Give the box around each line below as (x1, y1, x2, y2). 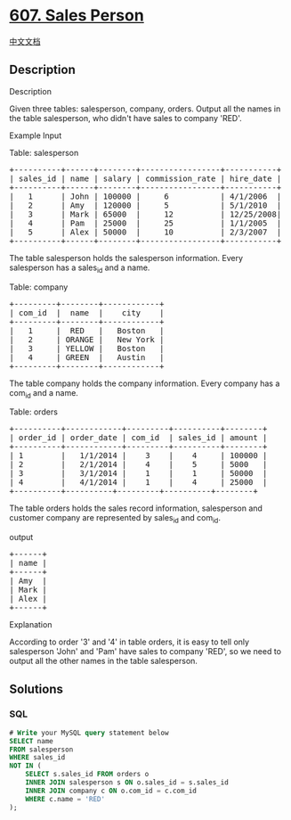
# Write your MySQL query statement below (9, 728, 169, 737)
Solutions (9, 681, 64, 696)
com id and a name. (9, 387, 78, 400)
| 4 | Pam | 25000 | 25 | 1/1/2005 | (9, 217, 282, 228)
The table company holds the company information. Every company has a (9, 378, 280, 389)
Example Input (9, 130, 62, 141)
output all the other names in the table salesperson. (9, 656, 198, 667)
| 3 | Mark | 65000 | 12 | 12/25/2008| (9, 209, 282, 219)
